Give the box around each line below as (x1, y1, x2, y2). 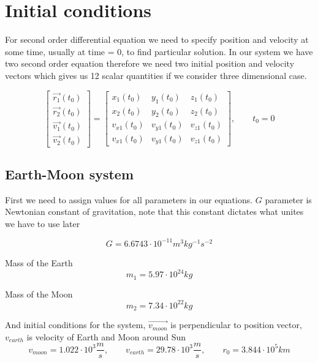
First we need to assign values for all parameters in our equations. (5, 193, 253, 206)
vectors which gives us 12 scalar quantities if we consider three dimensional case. (5, 69, 307, 81)
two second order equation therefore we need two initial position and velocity (5, 57, 295, 70)
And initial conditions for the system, (5, 318, 146, 331)
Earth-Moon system (5, 164, 134, 183)
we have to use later (5, 217, 80, 230)
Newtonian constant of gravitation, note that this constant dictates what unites (5, 205, 304, 218)
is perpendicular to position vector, (170, 318, 302, 331)
